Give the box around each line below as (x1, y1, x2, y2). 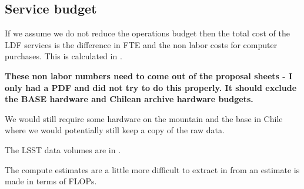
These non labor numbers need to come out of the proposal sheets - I (5, 69, 293, 82)
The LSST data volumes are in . (5, 143, 121, 156)
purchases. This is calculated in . (5, 50, 122, 62)
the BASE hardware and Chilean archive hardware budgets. (5, 93, 253, 105)
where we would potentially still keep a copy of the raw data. (5, 124, 225, 136)
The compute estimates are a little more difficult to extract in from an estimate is (5, 163, 300, 176)
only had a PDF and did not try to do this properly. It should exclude (5, 81, 297, 93)
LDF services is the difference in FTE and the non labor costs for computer (5, 38, 278, 50)
